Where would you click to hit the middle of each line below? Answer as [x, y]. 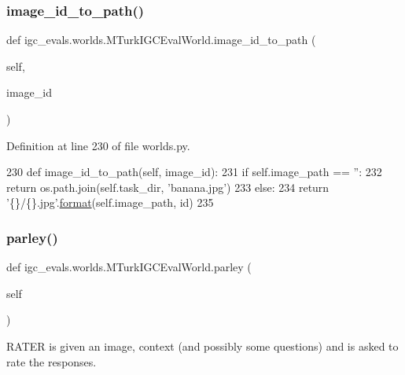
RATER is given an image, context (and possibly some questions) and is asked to [202, 346]
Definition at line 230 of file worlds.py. [98, 145]
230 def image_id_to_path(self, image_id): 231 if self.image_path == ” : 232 [194, 172]
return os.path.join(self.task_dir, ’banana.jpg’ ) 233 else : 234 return [168, 187]
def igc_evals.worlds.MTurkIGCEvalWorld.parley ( [129, 267]
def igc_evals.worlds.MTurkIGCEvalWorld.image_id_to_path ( [161, 40]
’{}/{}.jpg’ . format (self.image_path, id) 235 [110, 202]
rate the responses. [52, 361]
